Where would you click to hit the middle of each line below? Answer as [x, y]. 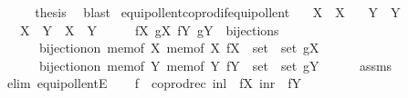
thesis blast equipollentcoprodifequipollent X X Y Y [218, 12]
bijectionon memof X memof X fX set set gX [179, 48]
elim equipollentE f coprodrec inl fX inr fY [154, 83]
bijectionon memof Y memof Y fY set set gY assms [215, 65]
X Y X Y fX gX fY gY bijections [149, 29]
